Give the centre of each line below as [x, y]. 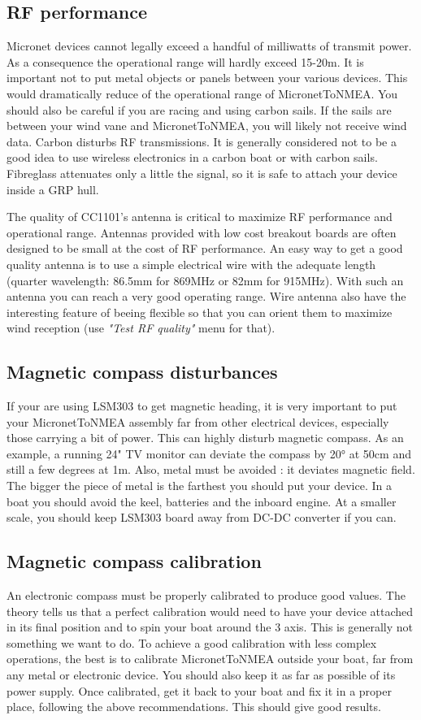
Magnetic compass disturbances [142, 372]
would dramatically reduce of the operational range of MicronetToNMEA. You [202, 93]
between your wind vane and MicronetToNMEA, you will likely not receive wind [207, 126]
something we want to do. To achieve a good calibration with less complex [192, 642]
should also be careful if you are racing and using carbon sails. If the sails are [199, 109]
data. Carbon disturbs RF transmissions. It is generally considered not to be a [202, 141]
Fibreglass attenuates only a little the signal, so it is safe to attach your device [202, 173]
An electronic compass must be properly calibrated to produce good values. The [206, 595]
